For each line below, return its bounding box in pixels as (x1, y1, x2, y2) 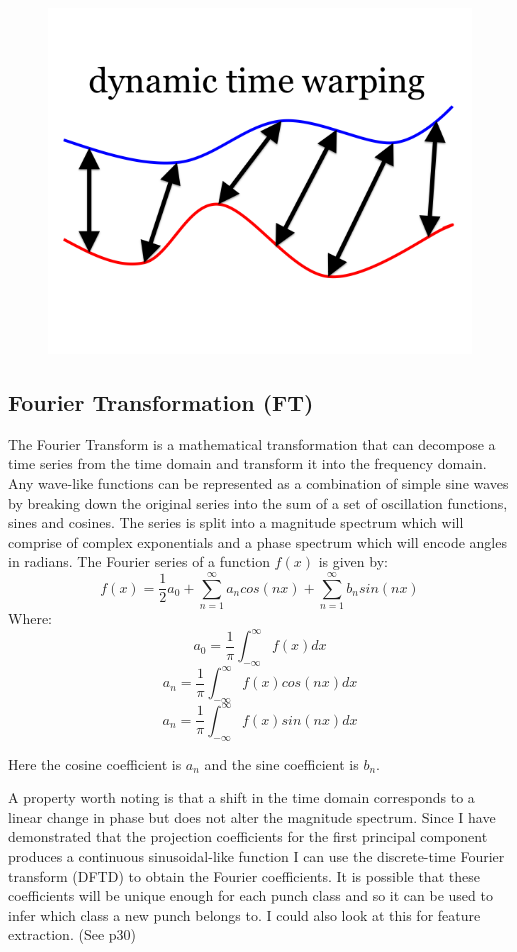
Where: (8, 608, 52, 629)
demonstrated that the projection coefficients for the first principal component (8, 826, 488, 847)
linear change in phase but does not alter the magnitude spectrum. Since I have (8, 806, 496, 827)
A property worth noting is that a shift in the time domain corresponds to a (8, 787, 475, 808)
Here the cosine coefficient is (8, 753, 182, 774)
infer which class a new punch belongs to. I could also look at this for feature (8, 904, 481, 925)
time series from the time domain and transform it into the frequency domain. (8, 453, 487, 474)
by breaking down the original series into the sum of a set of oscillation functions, (8, 492, 508, 513)
